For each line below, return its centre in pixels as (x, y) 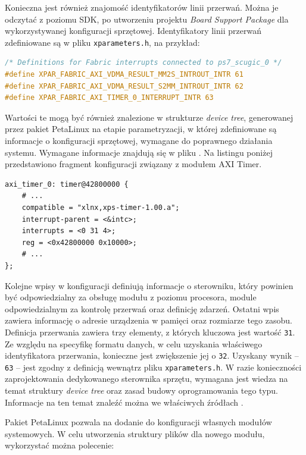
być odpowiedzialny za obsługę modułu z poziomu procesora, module (131, 297)
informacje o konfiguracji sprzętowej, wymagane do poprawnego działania (139, 140)
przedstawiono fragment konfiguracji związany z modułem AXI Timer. (133, 164)
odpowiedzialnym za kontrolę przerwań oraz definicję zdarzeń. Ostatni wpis (142, 308)
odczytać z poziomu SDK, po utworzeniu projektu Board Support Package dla (147, 19)
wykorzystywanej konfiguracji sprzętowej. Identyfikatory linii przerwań (133, 31)
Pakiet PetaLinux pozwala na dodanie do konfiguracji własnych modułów (138, 422)
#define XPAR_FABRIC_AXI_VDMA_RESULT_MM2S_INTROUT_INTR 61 (124, 75)
